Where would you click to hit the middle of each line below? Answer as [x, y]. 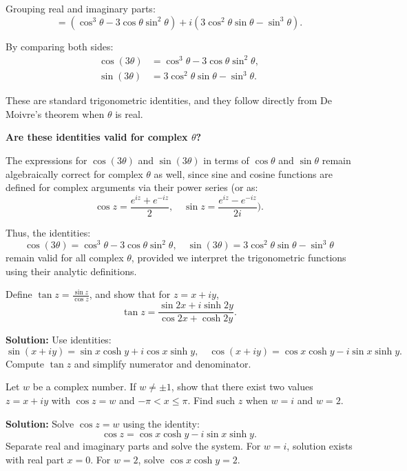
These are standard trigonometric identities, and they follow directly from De [169, 100]
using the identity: [161, 423]
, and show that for [130, 294]
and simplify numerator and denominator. [163, 363]
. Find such [211, 400]
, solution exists [320, 446]
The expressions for [46, 160]
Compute [25, 363]
